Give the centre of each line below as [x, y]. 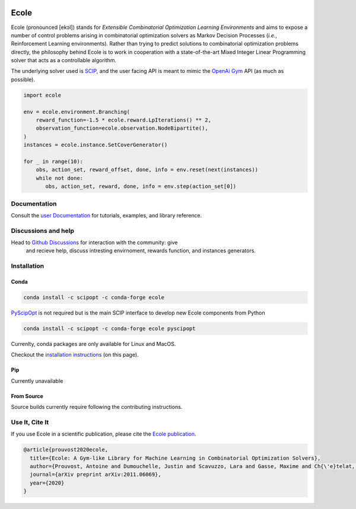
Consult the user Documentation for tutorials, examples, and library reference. [107, 215]
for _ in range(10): [53, 161]
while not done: [59, 178]
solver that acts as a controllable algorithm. [64, 60]
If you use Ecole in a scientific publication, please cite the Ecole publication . [104, 434]
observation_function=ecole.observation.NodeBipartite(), [122, 128]
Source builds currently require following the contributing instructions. [97, 407]
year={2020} [47, 483]
